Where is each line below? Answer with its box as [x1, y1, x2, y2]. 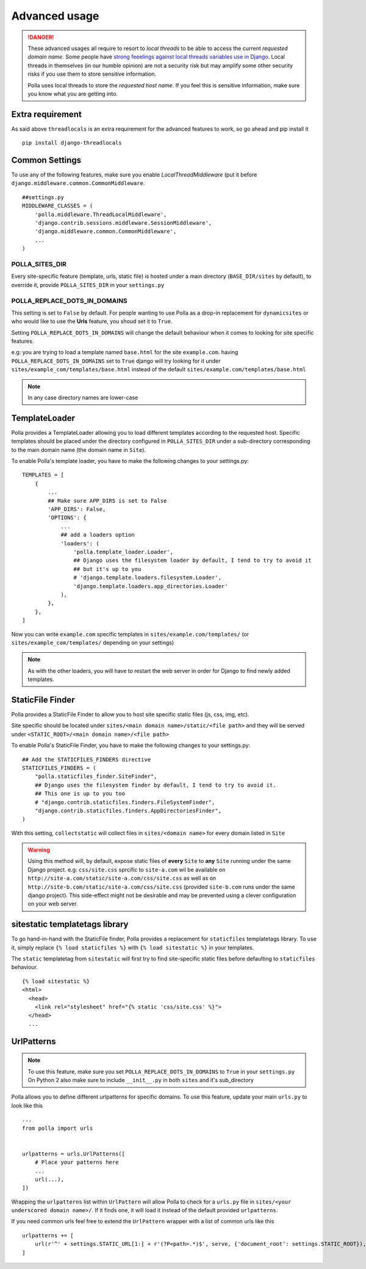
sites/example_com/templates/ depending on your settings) [11, 639, 174, 646]
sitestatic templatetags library [11, 919, 129, 929]
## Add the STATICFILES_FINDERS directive [22, 756, 151, 763]
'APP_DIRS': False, [48, 506, 106, 513]
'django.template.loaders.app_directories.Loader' [73, 583, 228, 589]
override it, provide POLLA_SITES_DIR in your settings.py [11, 281, 165, 288]
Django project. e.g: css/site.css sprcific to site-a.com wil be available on [27, 866, 226, 873]
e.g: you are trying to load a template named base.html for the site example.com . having [11, 349, 239, 356]
